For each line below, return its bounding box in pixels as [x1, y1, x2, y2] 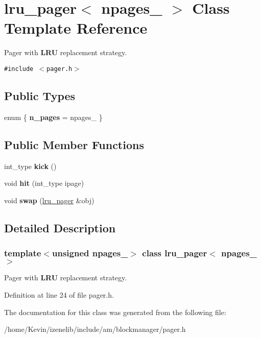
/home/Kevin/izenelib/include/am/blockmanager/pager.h [4, 324, 186, 334]
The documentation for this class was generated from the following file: [4, 306, 226, 317]
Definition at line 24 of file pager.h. [4, 289, 114, 300]
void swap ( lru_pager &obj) [4, 195, 94, 205]
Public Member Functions [4, 136, 144, 152]
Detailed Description [4, 220, 116, 235]
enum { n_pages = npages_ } [4, 111, 103, 122]
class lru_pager [142, 247, 207, 259]
